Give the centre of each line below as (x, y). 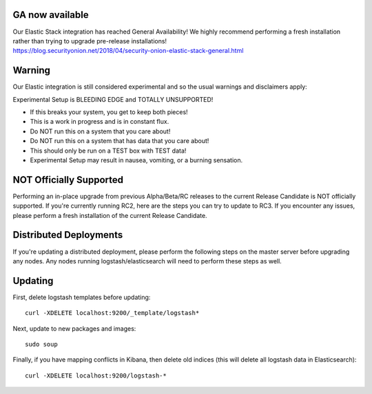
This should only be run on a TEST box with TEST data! (108, 151)
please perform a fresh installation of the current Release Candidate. (110, 215)
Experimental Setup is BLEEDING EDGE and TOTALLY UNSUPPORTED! (113, 99)
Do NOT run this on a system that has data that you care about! (120, 141)
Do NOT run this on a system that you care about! (100, 131)
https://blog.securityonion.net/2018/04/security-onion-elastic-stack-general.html (128, 51)
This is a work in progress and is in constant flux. (100, 122)
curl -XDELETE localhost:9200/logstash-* (96, 375)
